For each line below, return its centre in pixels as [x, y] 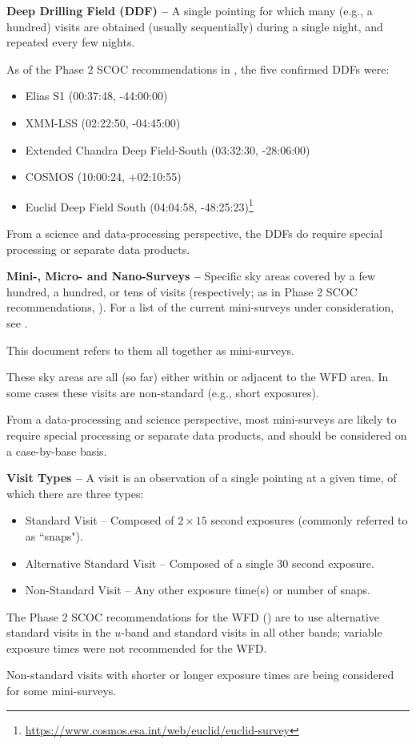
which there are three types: [75, 493]
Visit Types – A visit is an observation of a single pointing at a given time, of [202, 478]
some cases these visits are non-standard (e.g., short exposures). [163, 392]
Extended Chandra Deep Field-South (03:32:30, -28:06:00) [168, 149]
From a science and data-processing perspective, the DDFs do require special [195, 233]
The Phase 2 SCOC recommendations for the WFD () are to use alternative [193, 616]
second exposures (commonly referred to [309, 520]
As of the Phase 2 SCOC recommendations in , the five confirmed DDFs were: [198, 68]
